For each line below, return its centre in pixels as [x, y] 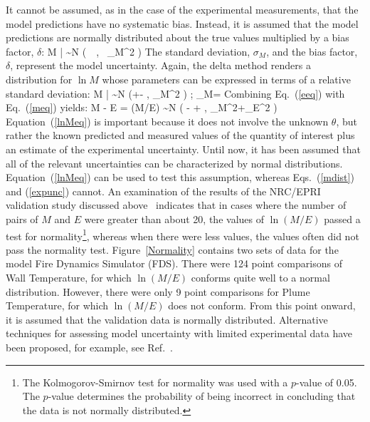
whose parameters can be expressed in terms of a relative [226, 79]
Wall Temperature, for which [69, 277]
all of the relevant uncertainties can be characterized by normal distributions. [174, 163]
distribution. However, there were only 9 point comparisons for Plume [158, 291]
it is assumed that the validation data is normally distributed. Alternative [167, 319]
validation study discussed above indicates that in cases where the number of [176, 205]
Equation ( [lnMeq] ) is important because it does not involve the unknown [167, 121]
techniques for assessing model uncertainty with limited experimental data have [179, 333]
